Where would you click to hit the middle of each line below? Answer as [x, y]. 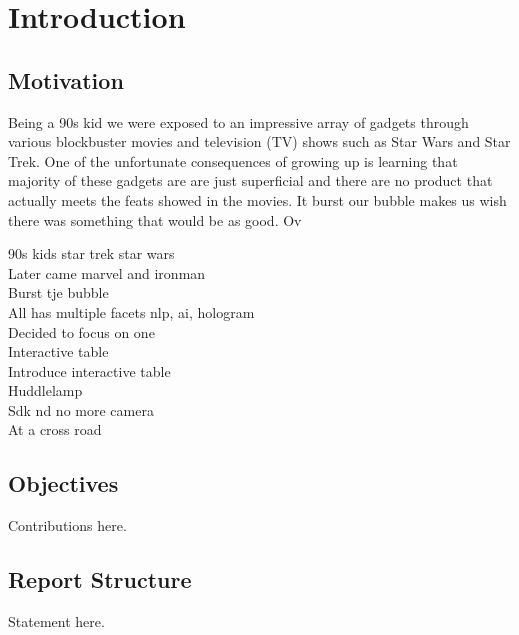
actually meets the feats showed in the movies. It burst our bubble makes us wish [257, 199]
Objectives [63, 483]
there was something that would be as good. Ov [155, 219]
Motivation [66, 79]
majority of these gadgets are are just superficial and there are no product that [250, 180]
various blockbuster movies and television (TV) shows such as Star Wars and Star [259, 141]
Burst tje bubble [58, 292]
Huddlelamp [45, 390]
